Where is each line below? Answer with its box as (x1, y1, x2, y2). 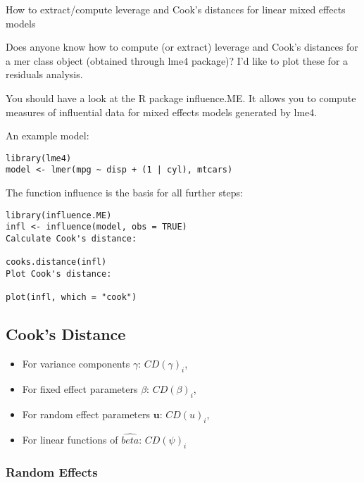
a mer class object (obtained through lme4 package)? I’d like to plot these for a (6, 53, 349, 68)
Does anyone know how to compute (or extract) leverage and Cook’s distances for (6, 39, 358, 54)
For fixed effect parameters (22, 381, 138, 396)
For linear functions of (22, 432, 118, 446)
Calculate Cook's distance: (6, 233, 137, 244)
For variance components (22, 356, 130, 371)
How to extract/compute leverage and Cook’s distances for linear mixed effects (6, 2, 346, 16)
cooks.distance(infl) (6, 257, 107, 268)
